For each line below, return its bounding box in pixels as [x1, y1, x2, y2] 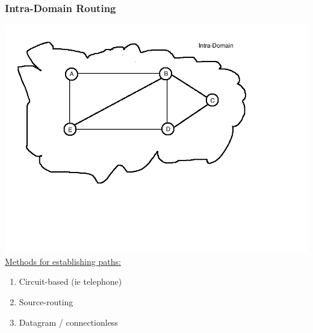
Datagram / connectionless [19, 316, 118, 328]
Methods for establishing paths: [5, 255, 121, 267]
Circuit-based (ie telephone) [19, 275, 122, 288]
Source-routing [19, 296, 73, 308]
